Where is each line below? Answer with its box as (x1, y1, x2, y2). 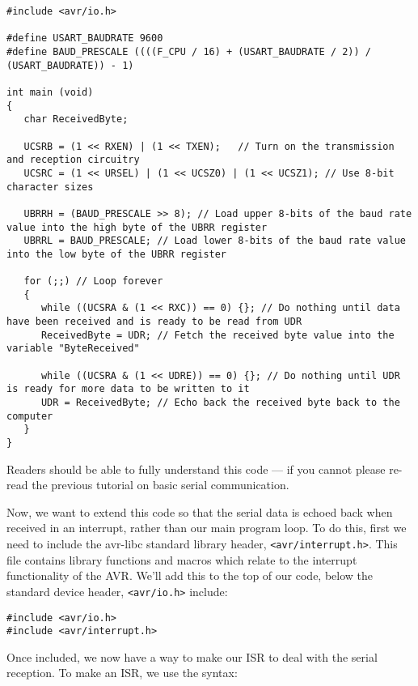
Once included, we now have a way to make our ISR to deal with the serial (6, 648, 378, 665)
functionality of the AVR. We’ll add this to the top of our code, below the (6, 567, 374, 584)
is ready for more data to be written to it (6, 383, 250, 395)
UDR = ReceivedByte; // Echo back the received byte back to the (40, 397, 400, 409)
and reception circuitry (6, 154, 140, 166)
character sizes (6, 181, 94, 193)
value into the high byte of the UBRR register (6, 221, 268, 233)
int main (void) (6, 86, 94, 98)
